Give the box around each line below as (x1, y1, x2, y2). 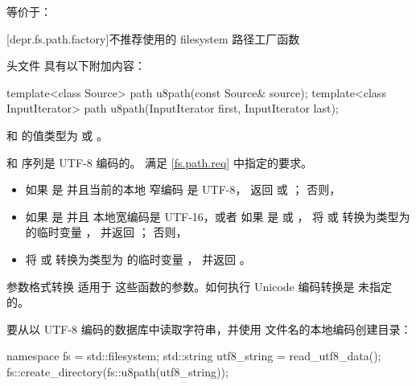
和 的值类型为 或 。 (6, 126, 108, 143)
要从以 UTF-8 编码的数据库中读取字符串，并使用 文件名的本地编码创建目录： (6, 320, 412, 337)
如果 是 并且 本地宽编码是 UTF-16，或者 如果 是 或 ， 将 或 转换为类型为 (25, 207, 410, 224)
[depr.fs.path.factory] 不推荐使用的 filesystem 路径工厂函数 (6, 30, 300, 47)
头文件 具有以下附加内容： (6, 57, 146, 74)
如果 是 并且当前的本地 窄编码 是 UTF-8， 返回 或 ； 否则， (25, 181, 341, 198)
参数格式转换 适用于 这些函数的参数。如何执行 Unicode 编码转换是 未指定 (6, 277, 393, 294)
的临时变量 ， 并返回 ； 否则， (25, 224, 187, 240)
